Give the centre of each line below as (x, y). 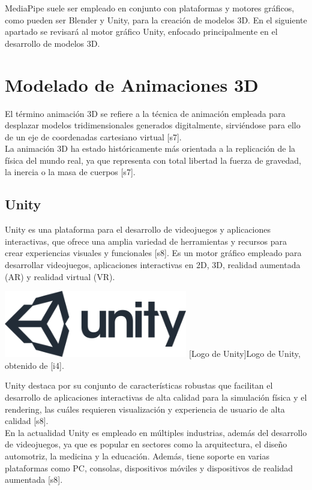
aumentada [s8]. (34, 480)
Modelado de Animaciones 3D (132, 84)
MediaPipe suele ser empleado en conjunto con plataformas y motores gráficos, (150, 8)
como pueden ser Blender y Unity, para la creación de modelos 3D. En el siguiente (156, 19)
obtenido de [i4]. (34, 365)
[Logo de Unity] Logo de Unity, (245, 354)
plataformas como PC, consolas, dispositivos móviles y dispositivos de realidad (149, 468)
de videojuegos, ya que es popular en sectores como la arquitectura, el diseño (146, 444)
